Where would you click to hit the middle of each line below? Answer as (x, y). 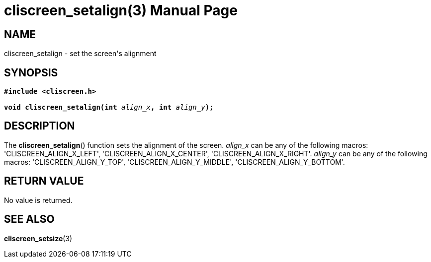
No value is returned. (38, 200)
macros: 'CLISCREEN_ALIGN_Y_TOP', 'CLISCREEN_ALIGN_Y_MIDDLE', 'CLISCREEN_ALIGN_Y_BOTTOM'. (174, 162)
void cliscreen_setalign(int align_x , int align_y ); (109, 107)
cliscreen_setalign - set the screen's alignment (80, 54)
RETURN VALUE (44, 181)
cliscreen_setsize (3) (38, 238)
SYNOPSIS (31, 72)
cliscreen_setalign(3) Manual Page (121, 10)
